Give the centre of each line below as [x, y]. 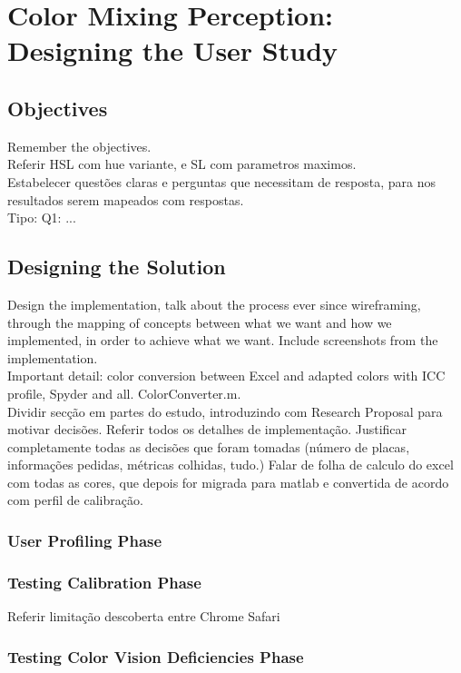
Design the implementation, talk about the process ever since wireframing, [214, 304]
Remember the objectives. [79, 146]
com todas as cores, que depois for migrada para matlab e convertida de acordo [228, 482]
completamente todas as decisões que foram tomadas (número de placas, [209, 446]
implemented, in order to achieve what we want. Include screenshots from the [223, 340]
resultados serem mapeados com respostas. [126, 199]
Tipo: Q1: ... [42, 218]
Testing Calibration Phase [104, 582]
